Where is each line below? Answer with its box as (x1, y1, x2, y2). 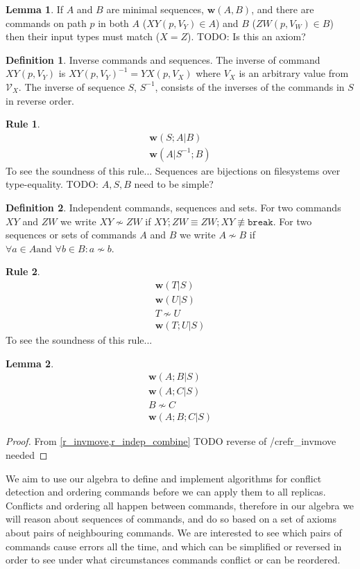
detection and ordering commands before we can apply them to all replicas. (6, 484, 326, 499)
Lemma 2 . (6, 356, 54, 370)
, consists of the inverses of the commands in (155, 79, 345, 94)
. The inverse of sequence (18, 79, 125, 94)
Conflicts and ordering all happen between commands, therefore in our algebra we (6, 498, 354, 512)
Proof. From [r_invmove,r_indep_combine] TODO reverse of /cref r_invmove (6, 434, 336, 448)
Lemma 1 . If (6, 2, 64, 16)
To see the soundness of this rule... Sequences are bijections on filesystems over (6, 163, 341, 177)
